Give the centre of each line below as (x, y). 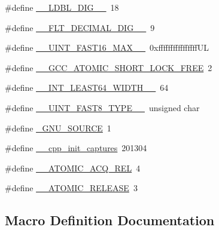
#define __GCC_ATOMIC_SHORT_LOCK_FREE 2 (109, 67)
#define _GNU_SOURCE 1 (58, 128)
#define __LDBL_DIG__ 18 (62, 7)
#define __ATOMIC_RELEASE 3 (71, 188)
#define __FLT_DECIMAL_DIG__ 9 (80, 27)
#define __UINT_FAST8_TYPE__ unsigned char (102, 107)
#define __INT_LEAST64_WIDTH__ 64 (87, 88)
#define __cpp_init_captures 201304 (76, 148)
